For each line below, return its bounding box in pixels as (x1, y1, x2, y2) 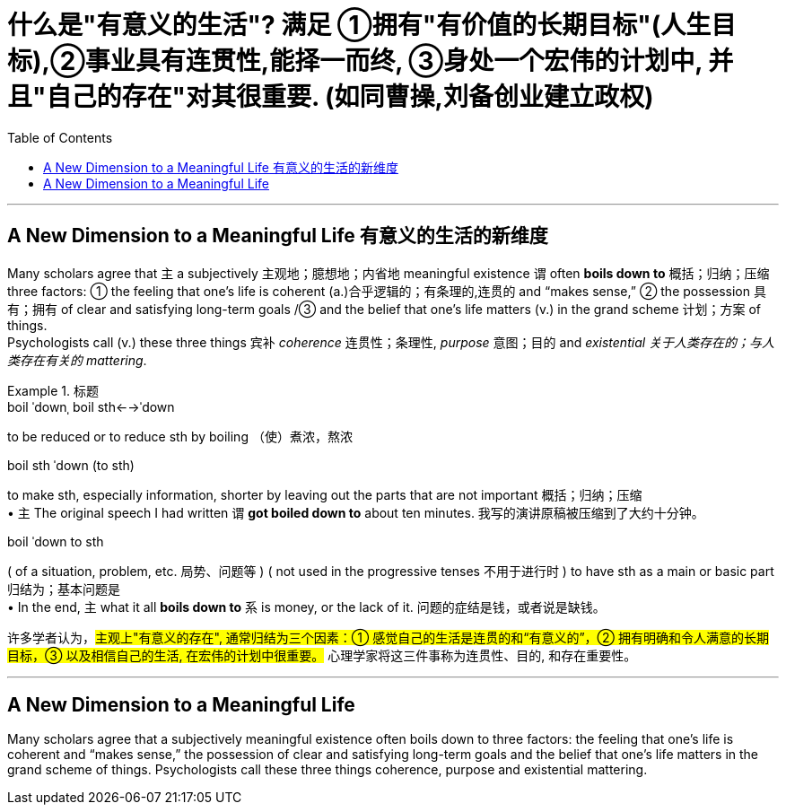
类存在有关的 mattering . (7, 352, 147, 368)
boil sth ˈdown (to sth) (7, 457, 135, 473)
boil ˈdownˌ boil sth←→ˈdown (7, 398, 175, 415)
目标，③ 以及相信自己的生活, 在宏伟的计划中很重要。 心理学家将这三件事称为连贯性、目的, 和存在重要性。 (7, 647, 637, 663)
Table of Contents (7, 129, 113, 145)
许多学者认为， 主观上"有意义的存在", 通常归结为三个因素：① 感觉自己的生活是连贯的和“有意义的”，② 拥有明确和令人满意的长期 (7, 629, 769, 645)
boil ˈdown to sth (7, 533, 104, 549)
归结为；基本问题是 (7, 581, 120, 597)
